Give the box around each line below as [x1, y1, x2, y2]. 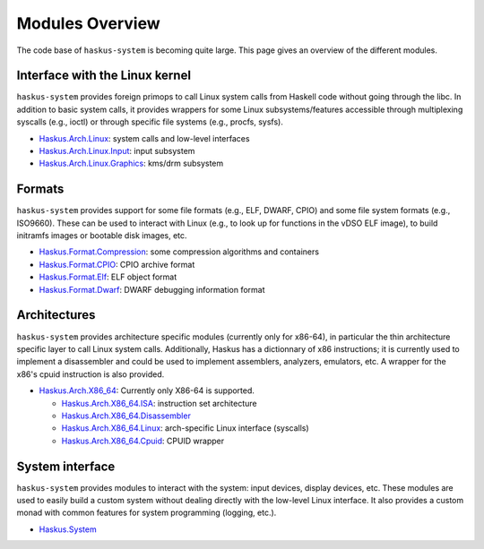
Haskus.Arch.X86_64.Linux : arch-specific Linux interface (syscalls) [61, 423, 309, 433]
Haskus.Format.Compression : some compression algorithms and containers [39, 246, 320, 257]
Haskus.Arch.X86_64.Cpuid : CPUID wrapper [61, 435, 225, 446]
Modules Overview [16, 13, 160, 33]
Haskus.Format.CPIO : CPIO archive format [39, 259, 195, 270]
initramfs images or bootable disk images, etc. [16, 230, 187, 241]
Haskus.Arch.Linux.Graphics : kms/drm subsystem [39, 158, 224, 169]
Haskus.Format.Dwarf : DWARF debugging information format [39, 284, 265, 295]
